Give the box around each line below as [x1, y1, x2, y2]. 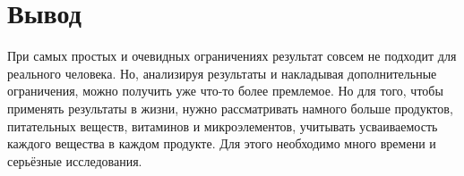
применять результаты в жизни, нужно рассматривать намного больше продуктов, [7, 98, 453, 117]
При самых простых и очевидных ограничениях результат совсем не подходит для [7, 46, 457, 65]
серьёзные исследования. [7, 151, 142, 170]
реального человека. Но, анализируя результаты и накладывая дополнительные [7, 63, 437, 82]
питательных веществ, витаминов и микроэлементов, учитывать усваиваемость [7, 116, 438, 135]
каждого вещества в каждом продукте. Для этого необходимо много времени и [7, 134, 436, 153]
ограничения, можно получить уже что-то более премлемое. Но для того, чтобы [7, 81, 443, 100]
